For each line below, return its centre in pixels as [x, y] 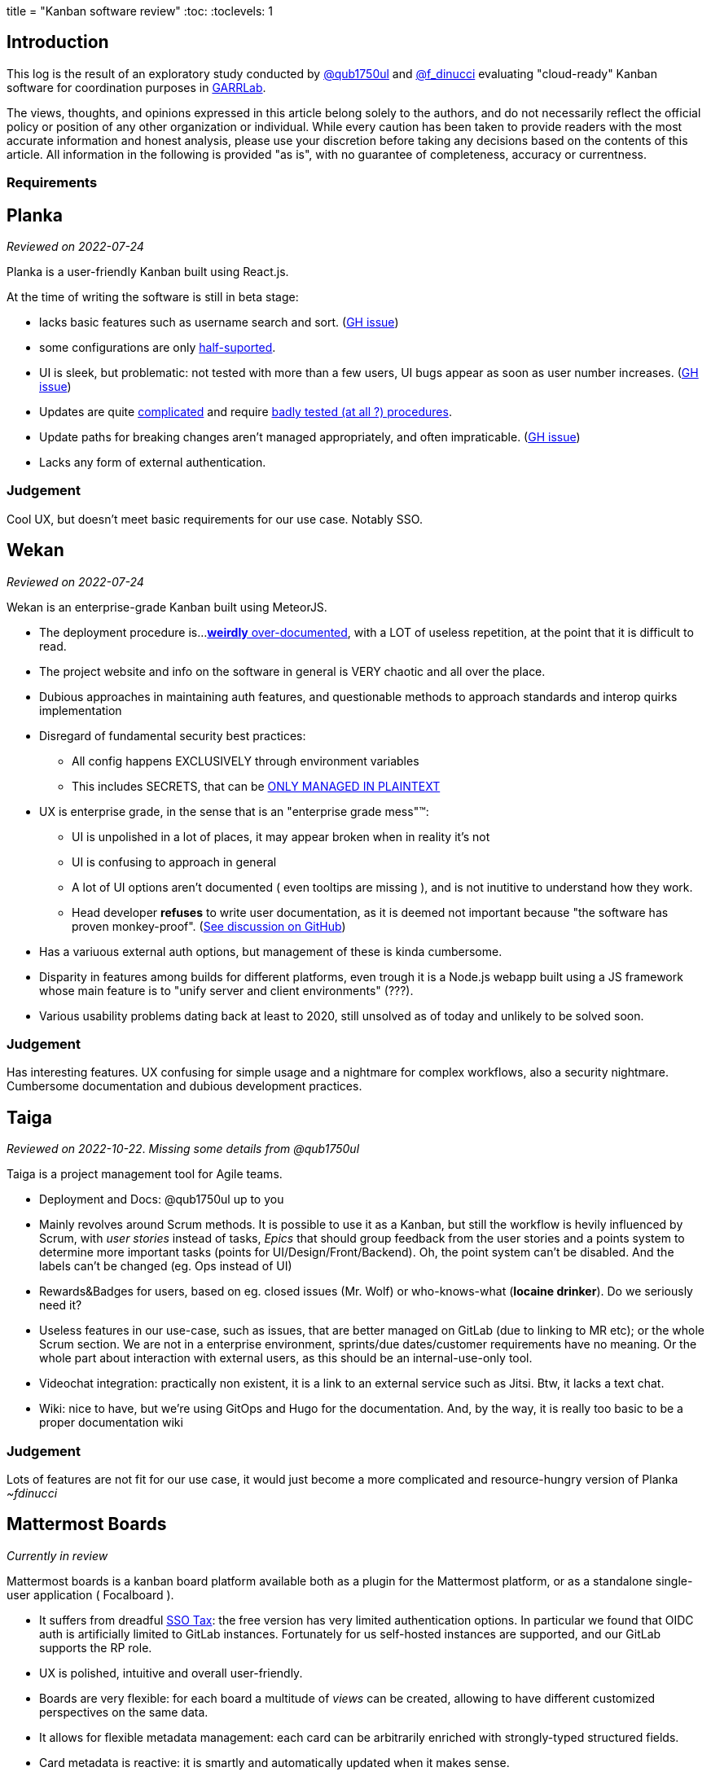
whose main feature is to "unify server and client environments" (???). [226, 990]
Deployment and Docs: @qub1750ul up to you [162, 1199]
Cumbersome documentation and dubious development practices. [184, 1086]
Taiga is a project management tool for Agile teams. [145, 1174]
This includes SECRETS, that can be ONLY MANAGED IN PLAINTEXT [256, 786]
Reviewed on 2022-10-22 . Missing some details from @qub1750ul [183, 1149]
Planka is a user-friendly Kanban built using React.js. [148, 272]
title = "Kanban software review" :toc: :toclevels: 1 [140, 11]
